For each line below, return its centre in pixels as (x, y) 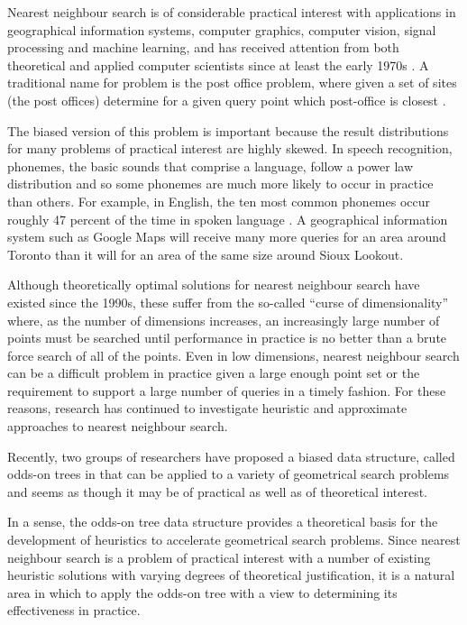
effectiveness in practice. (74, 610)
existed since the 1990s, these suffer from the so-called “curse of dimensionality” (228, 302)
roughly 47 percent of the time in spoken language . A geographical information (228, 219)
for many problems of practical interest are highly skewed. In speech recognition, (230, 148)
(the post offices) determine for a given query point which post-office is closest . (227, 100)
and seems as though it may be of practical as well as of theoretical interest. (218, 491)
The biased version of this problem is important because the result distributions (228, 130)
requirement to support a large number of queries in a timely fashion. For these (227, 390)
